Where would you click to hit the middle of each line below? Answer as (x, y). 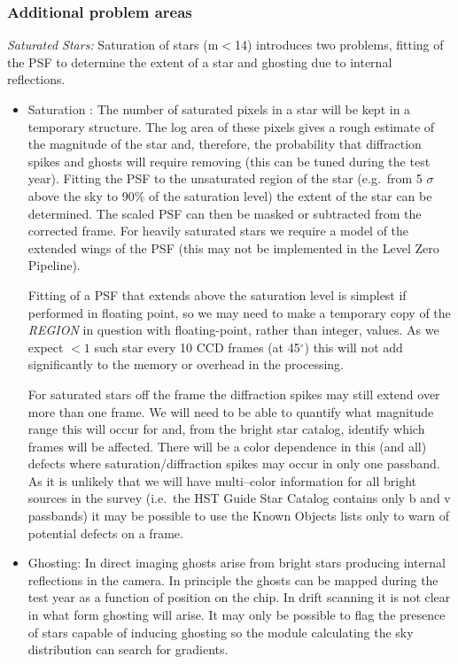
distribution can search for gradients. (128, 649)
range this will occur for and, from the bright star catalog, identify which (226, 429)
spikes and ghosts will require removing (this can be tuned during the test (229, 161)
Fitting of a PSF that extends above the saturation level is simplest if (217, 294)
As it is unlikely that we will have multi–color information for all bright (222, 480)
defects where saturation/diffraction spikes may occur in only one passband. (234, 463)
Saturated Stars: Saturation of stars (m (113, 45)
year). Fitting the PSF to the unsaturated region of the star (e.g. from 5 (225, 178)
